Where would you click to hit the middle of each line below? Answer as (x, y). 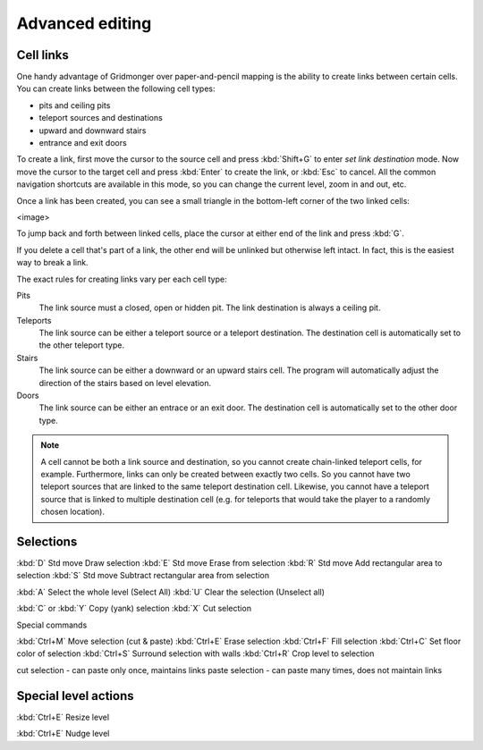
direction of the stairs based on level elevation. (125, 383)
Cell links (42, 55)
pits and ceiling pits (75, 105)
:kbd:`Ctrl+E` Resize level (63, 717)
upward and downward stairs (93, 131)
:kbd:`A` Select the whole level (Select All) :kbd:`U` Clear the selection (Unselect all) (171, 592)
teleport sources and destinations (101, 118)
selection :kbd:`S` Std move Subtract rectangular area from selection (143, 576)
